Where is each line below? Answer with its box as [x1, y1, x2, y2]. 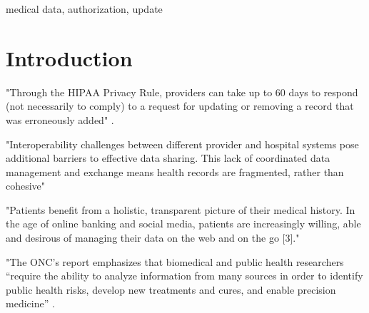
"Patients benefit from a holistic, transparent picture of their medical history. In [6, 202, 355, 217]
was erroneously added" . [6, 112, 114, 127]
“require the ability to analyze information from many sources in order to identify [6, 268, 363, 283]
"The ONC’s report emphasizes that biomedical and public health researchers [6, 254, 344, 269]
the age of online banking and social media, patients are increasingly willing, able [6, 216, 361, 231]
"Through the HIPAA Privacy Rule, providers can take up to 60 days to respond [6, 84, 358, 99]
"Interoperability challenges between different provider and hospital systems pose [6, 136, 359, 151]
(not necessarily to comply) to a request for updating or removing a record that [6, 98, 354, 113]
